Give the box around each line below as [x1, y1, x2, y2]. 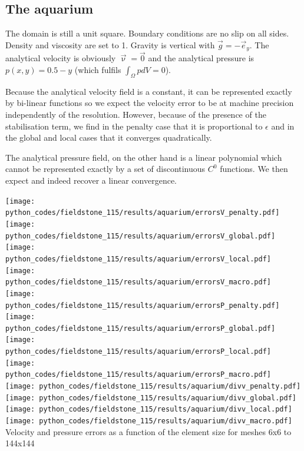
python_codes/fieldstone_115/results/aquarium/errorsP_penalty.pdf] [5, 301, 280, 310]
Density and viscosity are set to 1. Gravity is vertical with [5, 38, 215, 51]
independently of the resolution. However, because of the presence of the [5, 108, 266, 121]
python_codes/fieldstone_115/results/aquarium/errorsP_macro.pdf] [5, 370, 272, 379]
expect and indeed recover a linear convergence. [5, 174, 177, 187]
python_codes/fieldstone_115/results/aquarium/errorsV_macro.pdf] [5, 278, 272, 287]
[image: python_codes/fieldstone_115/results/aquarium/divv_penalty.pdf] [5, 382, 301, 391]
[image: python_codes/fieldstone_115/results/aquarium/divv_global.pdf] [5, 393, 296, 402]
